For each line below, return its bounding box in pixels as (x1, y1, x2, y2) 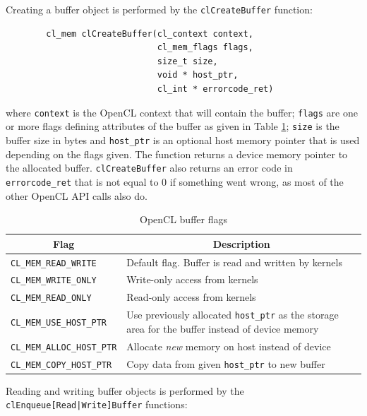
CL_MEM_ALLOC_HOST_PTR (11, 342, 117, 352)
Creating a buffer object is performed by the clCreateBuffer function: (6, 2, 313, 16)
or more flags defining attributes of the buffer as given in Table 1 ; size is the (6, 119, 339, 133)
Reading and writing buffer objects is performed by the (6, 383, 244, 398)
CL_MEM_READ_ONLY (11, 293, 92, 304)
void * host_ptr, (157, 70, 239, 81)
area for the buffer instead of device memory (126, 321, 319, 335)
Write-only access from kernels (126, 272, 258, 287)
